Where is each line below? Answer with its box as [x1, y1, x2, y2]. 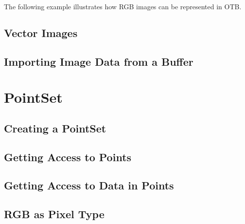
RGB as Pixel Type [4, 206, 105, 222]
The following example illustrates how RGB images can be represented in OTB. [4, 1, 242, 11]
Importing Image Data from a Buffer [4, 54, 193, 69]
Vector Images [4, 25, 78, 40]
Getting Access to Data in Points [4, 178, 174, 193]
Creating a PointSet [4, 120, 106, 135]
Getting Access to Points [4, 149, 132, 164]
